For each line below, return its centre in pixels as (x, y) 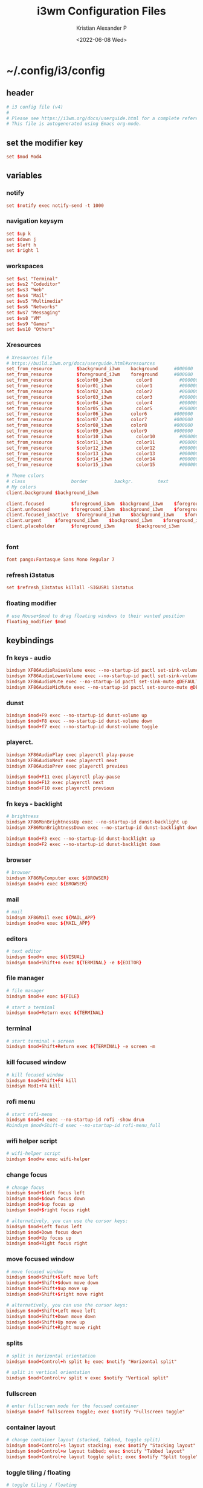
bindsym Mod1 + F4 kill (34, 1086)
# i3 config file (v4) (35, 107)
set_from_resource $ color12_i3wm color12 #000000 (102, 448)
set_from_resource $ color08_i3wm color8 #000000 (100, 425)
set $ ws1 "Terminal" (32, 279)
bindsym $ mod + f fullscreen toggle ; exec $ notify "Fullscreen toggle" (96, 1412)
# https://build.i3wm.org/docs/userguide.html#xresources (81, 363)
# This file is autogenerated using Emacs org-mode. (74, 124)
